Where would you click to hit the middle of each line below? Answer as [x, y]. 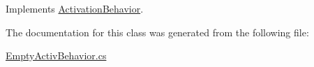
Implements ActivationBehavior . [75, 8]
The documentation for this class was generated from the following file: [157, 32]
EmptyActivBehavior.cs [56, 55]
